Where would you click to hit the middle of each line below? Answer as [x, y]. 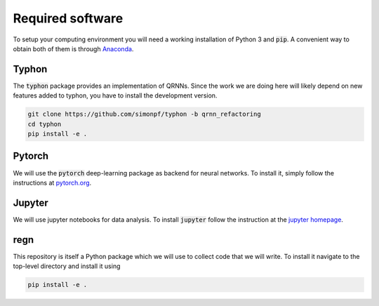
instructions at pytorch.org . [52, 182]
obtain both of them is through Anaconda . [73, 48]
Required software [68, 18]
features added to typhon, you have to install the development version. [115, 95]
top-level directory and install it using [67, 266]
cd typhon [45, 124]
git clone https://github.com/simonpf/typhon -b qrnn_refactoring [144, 114]
